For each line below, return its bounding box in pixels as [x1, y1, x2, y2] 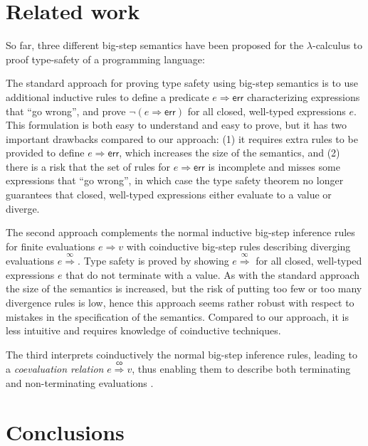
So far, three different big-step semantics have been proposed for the [6, 38, 304, 53]
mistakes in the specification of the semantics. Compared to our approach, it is [6, 309, 349, 324]
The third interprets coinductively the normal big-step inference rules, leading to [6, 346, 357, 361]
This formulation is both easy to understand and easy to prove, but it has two [6, 117, 347, 132]
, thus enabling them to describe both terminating [132, 361, 351, 376]
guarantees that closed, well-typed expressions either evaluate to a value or [6, 187, 332, 202]
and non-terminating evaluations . [6, 375, 154, 390]
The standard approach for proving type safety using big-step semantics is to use [6, 75, 359, 90]
